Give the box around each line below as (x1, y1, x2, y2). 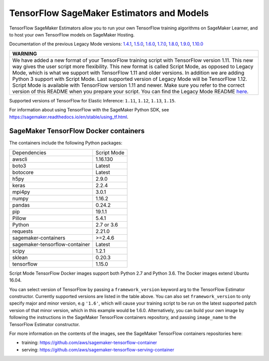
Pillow (12, 215, 26, 222)
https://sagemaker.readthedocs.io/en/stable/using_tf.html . (9, 114, 129, 120)
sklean (12, 254, 28, 261)
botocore (12, 169, 34, 176)
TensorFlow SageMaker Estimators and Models (9, 7, 209, 18)
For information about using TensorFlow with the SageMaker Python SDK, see (9, 107, 169, 113)
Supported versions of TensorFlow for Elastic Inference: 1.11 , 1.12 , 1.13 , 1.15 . (9, 97, 176, 103)
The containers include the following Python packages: (9, 140, 123, 146)
